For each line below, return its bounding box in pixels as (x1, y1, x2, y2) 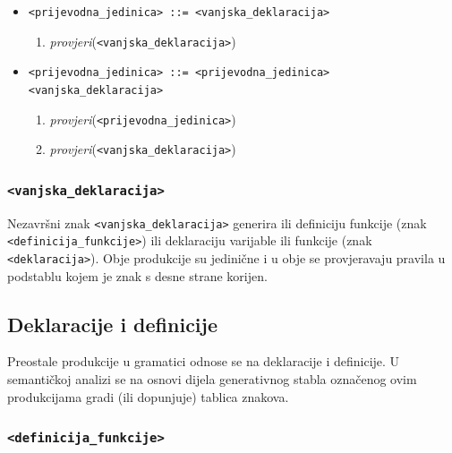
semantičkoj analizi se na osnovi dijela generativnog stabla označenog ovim (7, 370, 417, 389)
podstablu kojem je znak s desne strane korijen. (7, 266, 268, 285)
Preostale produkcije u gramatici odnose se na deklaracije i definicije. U (7, 352, 400, 371)
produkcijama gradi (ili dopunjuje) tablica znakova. (7, 387, 289, 406)
